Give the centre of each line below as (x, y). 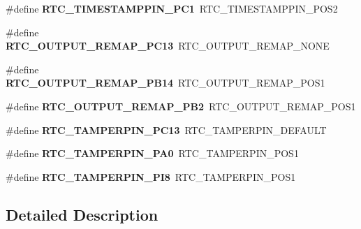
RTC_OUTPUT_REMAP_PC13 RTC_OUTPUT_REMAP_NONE (168, 46)
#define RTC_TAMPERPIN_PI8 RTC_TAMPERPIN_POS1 (151, 176)
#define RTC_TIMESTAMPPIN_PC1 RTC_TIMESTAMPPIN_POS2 (172, 8)
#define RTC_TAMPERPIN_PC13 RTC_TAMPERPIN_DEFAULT (166, 130)
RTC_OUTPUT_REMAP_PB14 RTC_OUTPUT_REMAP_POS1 (165, 83)
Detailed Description (82, 214)
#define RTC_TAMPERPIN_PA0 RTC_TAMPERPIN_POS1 (152, 153)
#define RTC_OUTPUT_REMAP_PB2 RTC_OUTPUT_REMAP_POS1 (181, 106)
